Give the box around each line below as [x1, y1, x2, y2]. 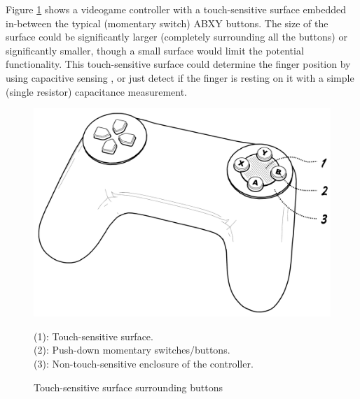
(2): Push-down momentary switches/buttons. [34, 342, 230, 357]
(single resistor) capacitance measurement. [6, 84, 187, 99]
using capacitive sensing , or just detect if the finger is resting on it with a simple [6, 70, 354, 85]
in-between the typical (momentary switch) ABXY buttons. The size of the [6, 15, 328, 30]
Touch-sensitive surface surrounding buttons [34, 379, 223, 394]
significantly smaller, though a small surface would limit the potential [6, 43, 304, 57]
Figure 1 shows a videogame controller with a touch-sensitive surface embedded [6, 2, 347, 16]
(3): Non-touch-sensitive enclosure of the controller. [34, 356, 254, 371]
